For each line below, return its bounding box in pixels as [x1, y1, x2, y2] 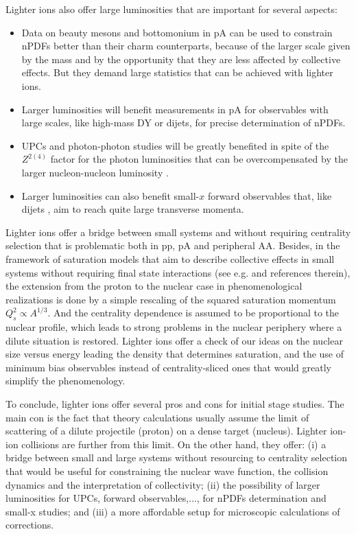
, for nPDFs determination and [196, 491, 327, 505]
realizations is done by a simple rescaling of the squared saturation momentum [5, 292, 336, 306]
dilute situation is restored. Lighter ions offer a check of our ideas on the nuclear [5, 333, 343, 347]
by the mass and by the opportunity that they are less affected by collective [21, 51, 341, 66]
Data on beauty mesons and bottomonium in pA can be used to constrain [21, 25, 333, 39]
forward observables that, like [207, 188, 332, 202]
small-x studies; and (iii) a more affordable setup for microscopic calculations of [5, 504, 340, 518]
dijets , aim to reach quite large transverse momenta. [21, 202, 244, 216]
